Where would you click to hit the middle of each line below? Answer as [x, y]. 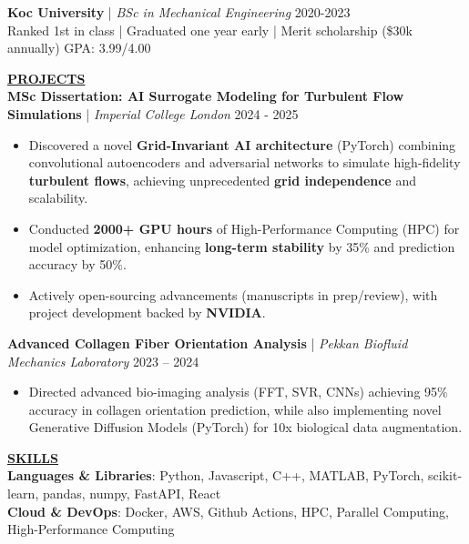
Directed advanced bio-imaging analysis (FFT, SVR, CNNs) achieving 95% [238, 392]
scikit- [445, 475]
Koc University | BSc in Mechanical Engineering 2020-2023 [179, 12]
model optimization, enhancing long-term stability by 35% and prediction [242, 246]
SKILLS [33, 457]
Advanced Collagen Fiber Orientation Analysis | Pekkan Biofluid [208, 343]
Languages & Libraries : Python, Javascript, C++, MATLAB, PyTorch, [216, 475]
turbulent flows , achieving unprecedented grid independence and [222, 180]
